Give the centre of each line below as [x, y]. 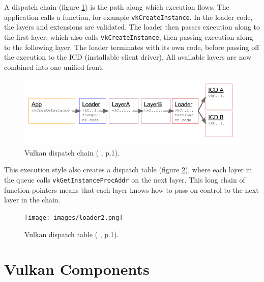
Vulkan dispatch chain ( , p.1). [72, 152]
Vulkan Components [77, 269]
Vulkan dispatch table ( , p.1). [72, 234]
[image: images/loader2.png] [74, 217]
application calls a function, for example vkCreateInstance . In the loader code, [128, 17]
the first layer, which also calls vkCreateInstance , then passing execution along [129, 36]
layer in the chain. [32, 200]
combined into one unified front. [54, 67]
